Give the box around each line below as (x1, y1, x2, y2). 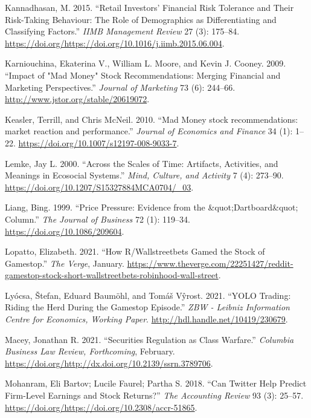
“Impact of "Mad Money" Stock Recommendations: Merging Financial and (5, 68, 281, 81)
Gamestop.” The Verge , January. (5, 256, 124, 269)
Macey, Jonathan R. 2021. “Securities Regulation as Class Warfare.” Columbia (5, 333, 294, 345)
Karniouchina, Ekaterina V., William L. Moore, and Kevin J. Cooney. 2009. (5, 57, 286, 70)
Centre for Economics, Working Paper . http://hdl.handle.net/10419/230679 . (5, 313, 288, 325)
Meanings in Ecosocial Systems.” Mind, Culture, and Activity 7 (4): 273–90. (5, 169, 284, 181)
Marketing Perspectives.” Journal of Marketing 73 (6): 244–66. (5, 80, 236, 93)
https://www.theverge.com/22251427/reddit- (127, 256, 293, 269)
